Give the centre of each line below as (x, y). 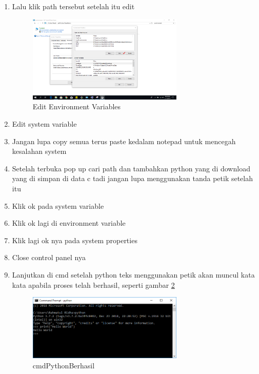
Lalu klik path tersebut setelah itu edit (73, 6)
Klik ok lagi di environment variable (69, 223)
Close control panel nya (49, 257)
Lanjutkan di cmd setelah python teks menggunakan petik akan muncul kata (133, 275)
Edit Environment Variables (77, 106)
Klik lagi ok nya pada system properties (75, 240)
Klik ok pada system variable (58, 205)
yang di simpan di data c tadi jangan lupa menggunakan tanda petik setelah (133, 178)
